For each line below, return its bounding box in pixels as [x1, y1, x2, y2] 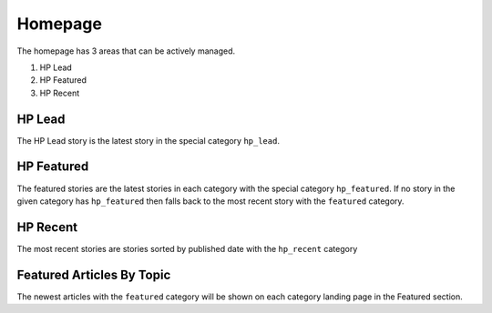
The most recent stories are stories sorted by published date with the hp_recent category [16, 243, 358, 254]
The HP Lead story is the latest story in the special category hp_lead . [16, 135, 280, 146]
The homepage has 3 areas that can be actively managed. [16, 45, 236, 56]
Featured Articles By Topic [16, 267, 171, 282]
